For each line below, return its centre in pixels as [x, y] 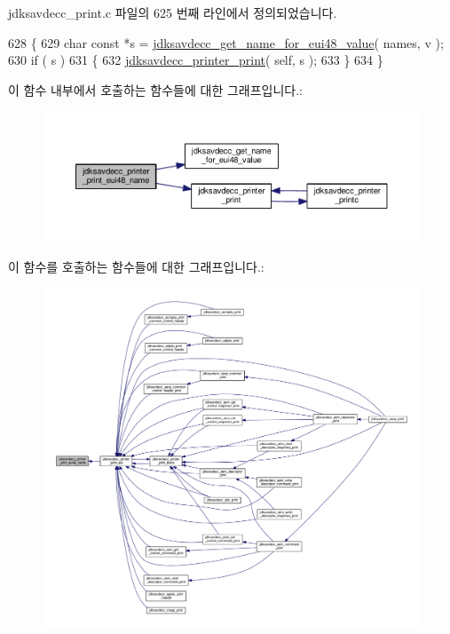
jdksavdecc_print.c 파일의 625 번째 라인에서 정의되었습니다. [173, 12]
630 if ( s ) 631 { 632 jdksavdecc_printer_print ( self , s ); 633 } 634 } [196, 60]
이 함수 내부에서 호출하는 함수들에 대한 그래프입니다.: [155, 89]
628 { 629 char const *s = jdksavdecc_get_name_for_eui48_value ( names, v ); [226, 42]
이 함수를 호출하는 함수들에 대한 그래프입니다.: [136, 267]
